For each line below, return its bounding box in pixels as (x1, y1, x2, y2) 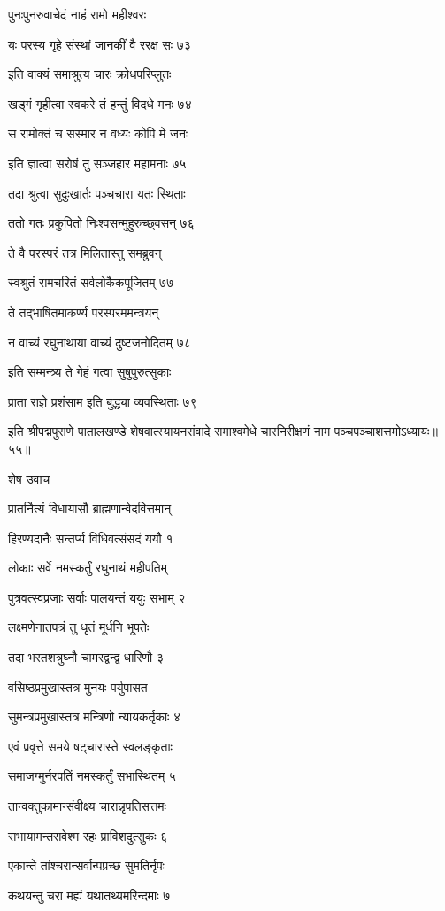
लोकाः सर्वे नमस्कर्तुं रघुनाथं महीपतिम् (8, 558, 167, 577)
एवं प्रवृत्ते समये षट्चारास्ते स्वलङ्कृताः (8, 736, 173, 755)
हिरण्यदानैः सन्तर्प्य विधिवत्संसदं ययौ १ (8, 528, 173, 547)
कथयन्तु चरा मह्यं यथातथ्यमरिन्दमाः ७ (8, 885, 171, 904)
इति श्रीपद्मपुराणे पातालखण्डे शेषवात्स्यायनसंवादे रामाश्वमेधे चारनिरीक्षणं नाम (8, 422, 331, 440)
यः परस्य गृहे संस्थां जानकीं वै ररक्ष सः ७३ (8, 35, 191, 53)
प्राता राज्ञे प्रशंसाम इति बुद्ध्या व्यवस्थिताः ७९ (8, 392, 197, 410)
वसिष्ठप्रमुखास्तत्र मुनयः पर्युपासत (8, 677, 148, 696)
